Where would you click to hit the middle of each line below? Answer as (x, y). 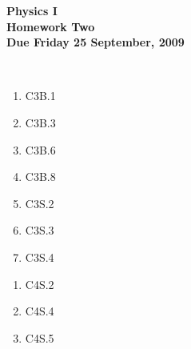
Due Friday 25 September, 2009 (95, 42)
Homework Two (51, 26)
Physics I (32, 10)
